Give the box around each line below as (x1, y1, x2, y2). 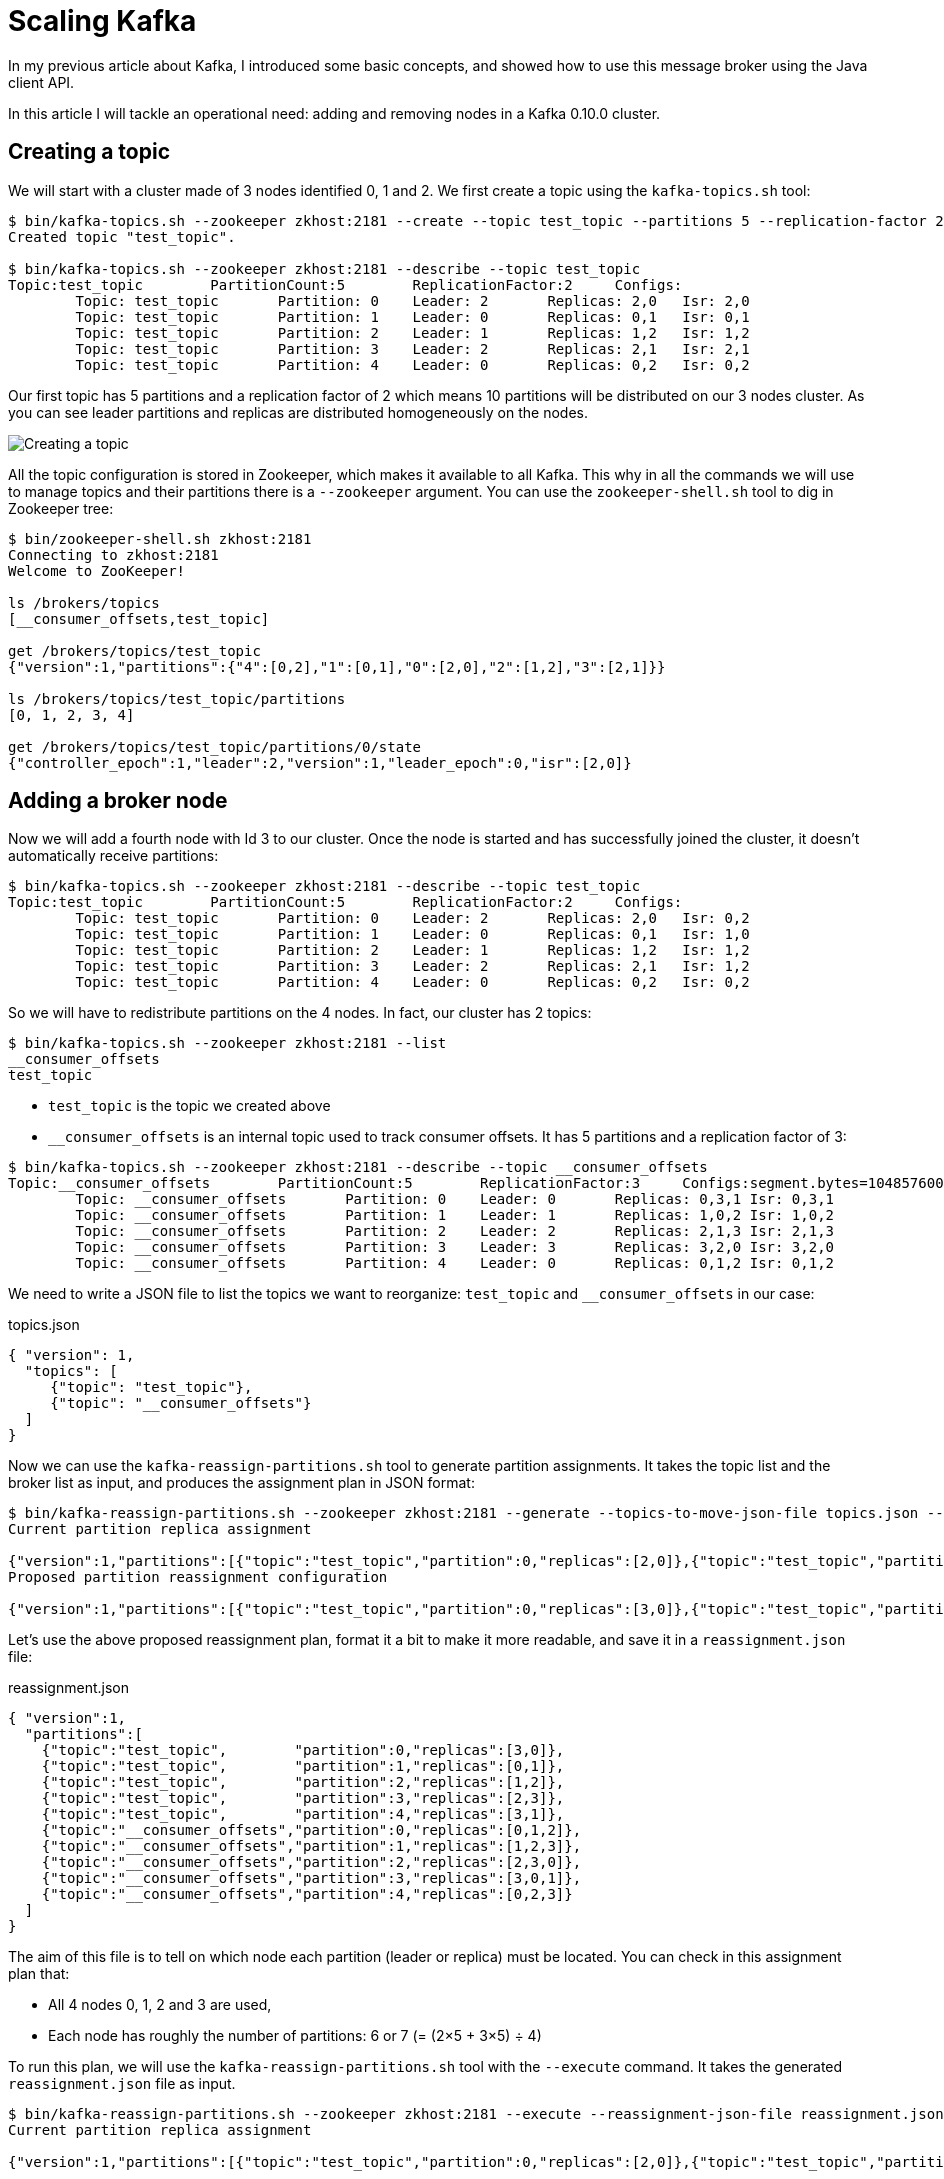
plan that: (8, 1965, 70, 1983)
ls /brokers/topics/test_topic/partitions (8, 690, 346, 707)
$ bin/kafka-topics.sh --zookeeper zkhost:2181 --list (8, 1035, 447, 1052)
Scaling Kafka (8, 4, 197, 38)
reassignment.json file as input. (8, 2075, 236, 2093)
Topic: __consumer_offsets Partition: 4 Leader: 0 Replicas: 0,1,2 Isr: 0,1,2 (75, 1255, 835, 1272)
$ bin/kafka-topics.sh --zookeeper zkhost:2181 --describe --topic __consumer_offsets (8, 1159, 708, 1176)
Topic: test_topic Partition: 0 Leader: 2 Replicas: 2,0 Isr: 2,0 (75, 292, 750, 309)
